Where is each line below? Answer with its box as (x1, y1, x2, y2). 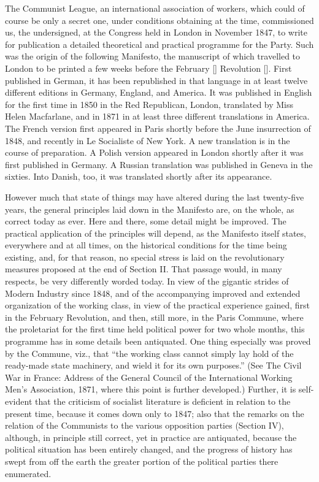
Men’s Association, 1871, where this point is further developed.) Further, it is (5, 383, 296, 396)
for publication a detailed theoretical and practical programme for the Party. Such (5, 37, 314, 50)
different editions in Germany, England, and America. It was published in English (5, 86, 312, 99)
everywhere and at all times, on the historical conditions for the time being (5, 239, 287, 251)
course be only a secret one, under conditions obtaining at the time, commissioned (5, 13, 314, 26)
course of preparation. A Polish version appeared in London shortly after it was (5, 146, 304, 159)
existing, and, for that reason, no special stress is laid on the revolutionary (5, 250, 285, 263)
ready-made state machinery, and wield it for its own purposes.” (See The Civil (5, 359, 302, 372)
